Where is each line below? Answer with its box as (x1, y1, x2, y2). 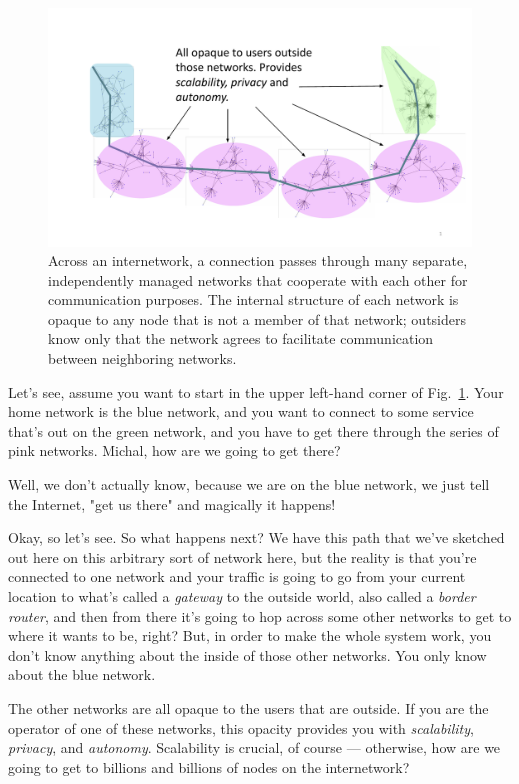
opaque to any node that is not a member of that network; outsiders (48, 308, 467, 329)
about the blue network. (8, 664, 156, 685)
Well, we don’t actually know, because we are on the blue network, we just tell (8, 474, 490, 495)
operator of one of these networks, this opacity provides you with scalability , (8, 717, 474, 738)
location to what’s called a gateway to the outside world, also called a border (8, 586, 476, 606)
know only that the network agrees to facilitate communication (48, 328, 434, 349)
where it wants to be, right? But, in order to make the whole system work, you (8, 625, 492, 646)
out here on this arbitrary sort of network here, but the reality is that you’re (8, 546, 477, 567)
